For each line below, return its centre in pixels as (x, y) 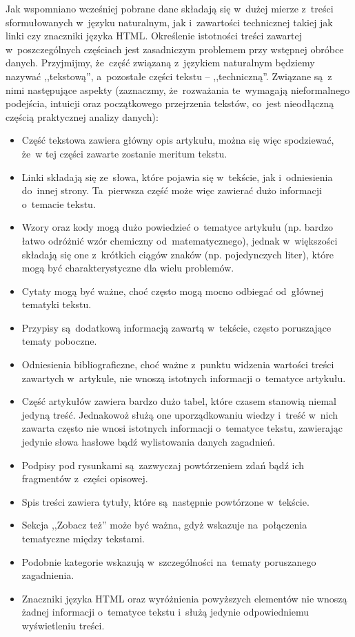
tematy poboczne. (59, 341)
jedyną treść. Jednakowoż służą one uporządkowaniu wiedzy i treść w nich (180, 414)
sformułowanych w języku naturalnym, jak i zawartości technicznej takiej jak (169, 22)
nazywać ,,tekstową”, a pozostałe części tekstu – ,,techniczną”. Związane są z (169, 76)
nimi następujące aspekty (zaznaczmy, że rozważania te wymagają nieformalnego (178, 89)
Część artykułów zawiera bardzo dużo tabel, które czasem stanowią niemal (179, 401)
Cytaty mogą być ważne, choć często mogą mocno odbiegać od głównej (173, 291)
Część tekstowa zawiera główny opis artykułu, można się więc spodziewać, (178, 140)
